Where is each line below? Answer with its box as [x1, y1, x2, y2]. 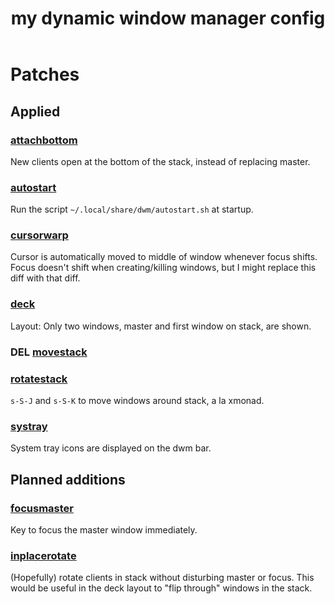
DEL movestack [10, 345, 88, 359]
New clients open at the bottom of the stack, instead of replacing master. [10, 155, 311, 167]
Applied [10, 103, 61, 120]
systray [10, 419, 48, 433]
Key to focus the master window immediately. [10, 523, 198, 536]
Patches [10, 63, 80, 86]
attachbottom [10, 133, 78, 147]
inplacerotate [10, 548, 77, 562]
